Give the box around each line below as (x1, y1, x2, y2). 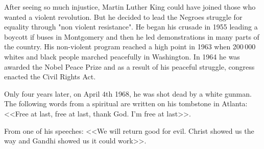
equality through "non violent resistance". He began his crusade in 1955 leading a (4, 21, 258, 32)
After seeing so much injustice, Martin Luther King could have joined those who (4, 2, 256, 12)
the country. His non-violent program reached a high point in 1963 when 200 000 (4, 41, 256, 52)
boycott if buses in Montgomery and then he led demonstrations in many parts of (4, 31, 259, 42)
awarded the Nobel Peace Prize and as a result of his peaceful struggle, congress (4, 61, 255, 72)
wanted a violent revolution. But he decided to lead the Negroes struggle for (4, 11, 243, 22)
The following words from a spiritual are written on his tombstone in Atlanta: (4, 98, 248, 109)
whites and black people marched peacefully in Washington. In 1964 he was (4, 51, 240, 62)
